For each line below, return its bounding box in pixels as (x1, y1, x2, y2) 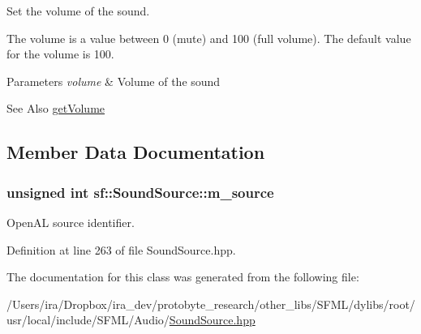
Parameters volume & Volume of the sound (6, 72, 221, 89)
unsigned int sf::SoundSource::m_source (6, 182, 274, 202)
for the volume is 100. (6, 45, 114, 62)
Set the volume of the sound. (6, 2, 150, 19)
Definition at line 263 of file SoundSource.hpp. (6, 241, 236, 258)
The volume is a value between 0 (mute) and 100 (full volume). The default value (6, 29, 411, 46)
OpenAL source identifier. (6, 213, 135, 230)
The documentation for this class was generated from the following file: (6, 268, 359, 285)
